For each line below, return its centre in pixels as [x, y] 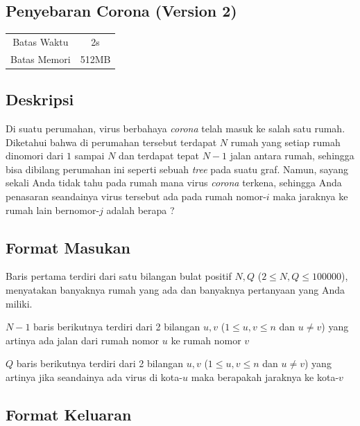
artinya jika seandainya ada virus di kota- [94, 377]
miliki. [19, 303]
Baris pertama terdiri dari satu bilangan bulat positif [119, 276]
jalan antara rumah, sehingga [292, 156]
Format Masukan [68, 247]
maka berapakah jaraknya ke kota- [265, 377]
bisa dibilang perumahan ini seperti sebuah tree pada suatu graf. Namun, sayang [177, 169]
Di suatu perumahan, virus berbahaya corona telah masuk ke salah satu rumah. [175, 128]
